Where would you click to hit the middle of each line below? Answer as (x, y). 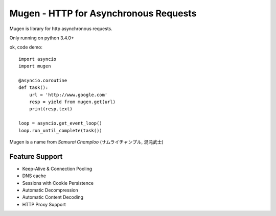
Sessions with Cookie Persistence (58, 183)
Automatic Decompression (50, 190)
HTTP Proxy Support (44, 204)
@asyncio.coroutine (43, 80)
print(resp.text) (51, 109)
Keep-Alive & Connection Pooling (57, 169)
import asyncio (38, 59)
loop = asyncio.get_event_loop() (60, 123)
